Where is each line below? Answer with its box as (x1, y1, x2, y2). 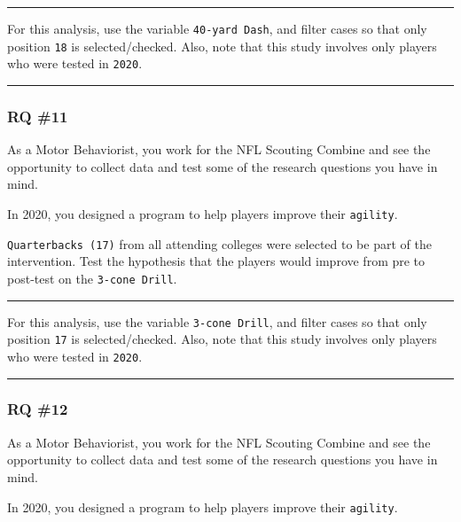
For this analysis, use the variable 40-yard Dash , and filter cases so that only (7, 19, 427, 37)
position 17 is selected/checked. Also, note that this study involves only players (7, 330, 437, 348)
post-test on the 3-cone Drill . (7, 269, 177, 287)
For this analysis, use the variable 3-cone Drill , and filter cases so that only (7, 312, 427, 331)
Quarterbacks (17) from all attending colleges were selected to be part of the (7, 234, 432, 253)
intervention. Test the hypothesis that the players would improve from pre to (7, 252, 426, 270)
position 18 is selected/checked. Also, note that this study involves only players (7, 36, 437, 55)
